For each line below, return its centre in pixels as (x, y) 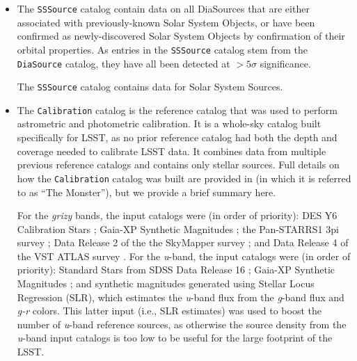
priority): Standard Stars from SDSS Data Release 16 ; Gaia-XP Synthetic (176, 270)
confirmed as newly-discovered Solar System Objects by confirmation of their (181, 36)
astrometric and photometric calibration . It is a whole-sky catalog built (169, 123)
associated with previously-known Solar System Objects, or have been (166, 22)
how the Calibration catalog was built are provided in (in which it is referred (184, 178)
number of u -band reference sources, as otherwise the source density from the (182, 324)
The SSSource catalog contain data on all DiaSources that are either (163, 8)
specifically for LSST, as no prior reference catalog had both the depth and (177, 137)
